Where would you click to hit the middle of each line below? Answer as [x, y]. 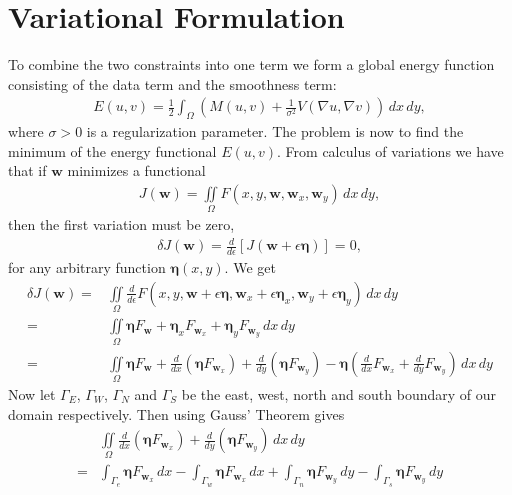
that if [27, 170]
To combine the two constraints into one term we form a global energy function [251, 64]
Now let [32, 393]
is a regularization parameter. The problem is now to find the [275, 131]
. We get [250, 267]
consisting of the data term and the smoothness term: [172, 83]
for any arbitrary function [87, 267]
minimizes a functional [136, 170]
